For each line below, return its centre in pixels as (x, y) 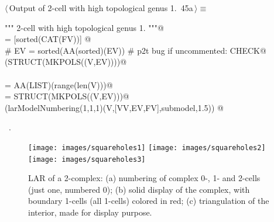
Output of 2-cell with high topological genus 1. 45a (101, 8)
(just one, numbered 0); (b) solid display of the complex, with (139, 189)
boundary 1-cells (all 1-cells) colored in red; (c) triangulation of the (149, 201)
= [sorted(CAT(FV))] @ (48, 39)
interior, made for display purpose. (90, 212)
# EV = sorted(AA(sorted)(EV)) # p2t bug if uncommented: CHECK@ (136, 50)
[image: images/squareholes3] (87, 159)
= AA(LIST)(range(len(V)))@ (59, 84)
